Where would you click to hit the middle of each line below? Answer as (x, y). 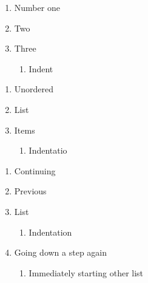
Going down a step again (61, 252)
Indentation (50, 232)
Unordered (34, 89)
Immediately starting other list (86, 272)
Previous (30, 191)
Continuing (35, 170)
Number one (37, 7)
